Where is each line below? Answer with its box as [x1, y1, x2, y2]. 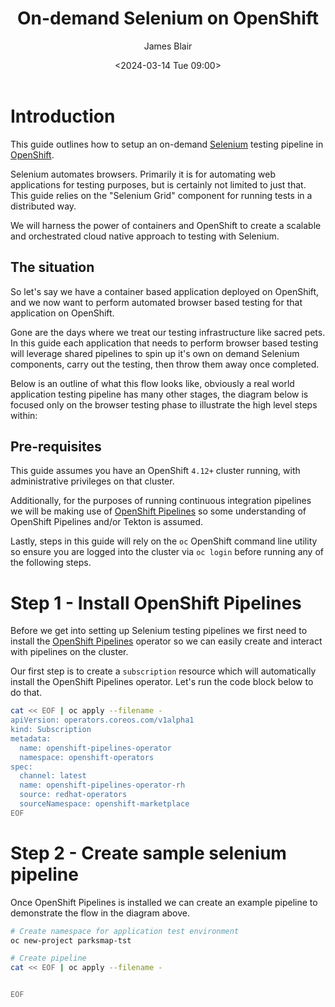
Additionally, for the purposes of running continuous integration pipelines [10, 495, 312, 507]
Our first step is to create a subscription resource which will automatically [10, 665, 317, 677]
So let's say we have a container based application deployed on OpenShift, [10, 285, 320, 297]
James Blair [143, 40, 193, 52]
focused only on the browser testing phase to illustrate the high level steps [10, 398, 318, 411]
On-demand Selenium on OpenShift [16, 7, 320, 30]
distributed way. [10, 200, 77, 212]
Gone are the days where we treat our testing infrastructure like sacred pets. [10, 326, 326, 338]
